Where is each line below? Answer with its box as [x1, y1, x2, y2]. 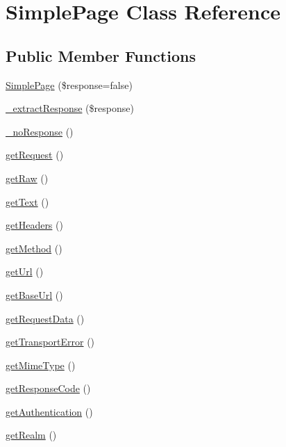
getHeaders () [6, 218, 63, 232]
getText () [6, 194, 49, 209]
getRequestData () [6, 311, 85, 325]
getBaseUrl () [6, 287, 63, 302]
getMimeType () [6, 357, 76, 372]
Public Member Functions [6, 44, 196, 66]
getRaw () [6, 170, 49, 185]
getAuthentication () [6, 404, 93, 418]
